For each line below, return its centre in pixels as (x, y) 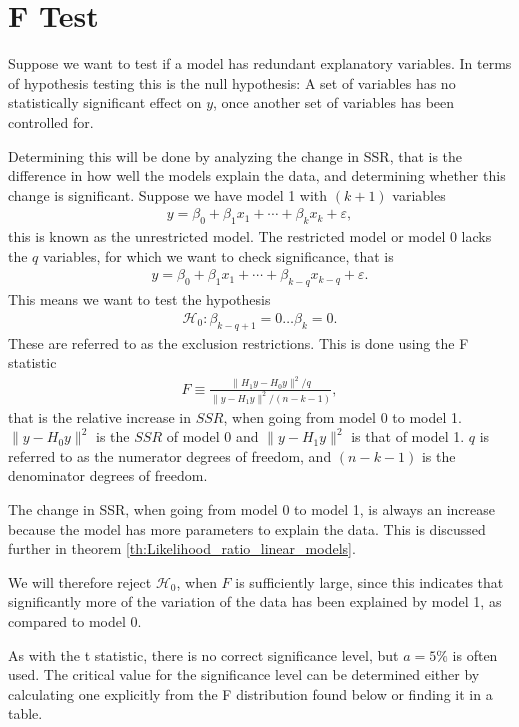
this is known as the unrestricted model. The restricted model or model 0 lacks (250, 236)
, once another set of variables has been (334, 102)
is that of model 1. (408, 436)
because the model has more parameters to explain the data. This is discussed (247, 528)
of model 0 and (212, 436)
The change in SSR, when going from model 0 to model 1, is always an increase (251, 508)
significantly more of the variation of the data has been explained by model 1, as (255, 601)
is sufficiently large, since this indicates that (369, 581)
